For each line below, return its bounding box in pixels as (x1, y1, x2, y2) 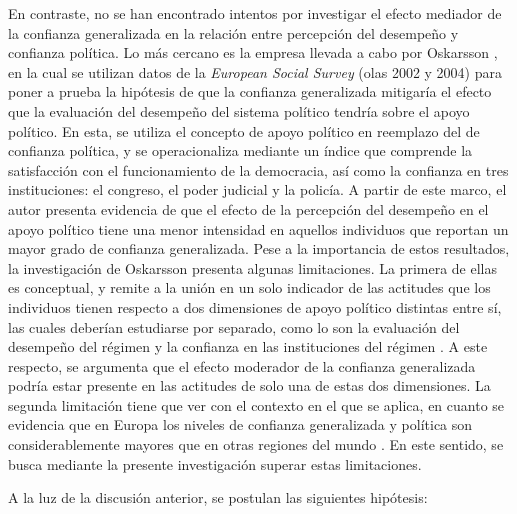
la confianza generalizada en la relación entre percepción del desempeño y (8, 22, 459, 43)
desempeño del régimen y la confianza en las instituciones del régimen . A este (8, 336, 488, 357)
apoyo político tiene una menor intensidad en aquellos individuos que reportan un (8, 218, 509, 239)
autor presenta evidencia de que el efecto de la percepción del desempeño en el (8, 198, 489, 219)
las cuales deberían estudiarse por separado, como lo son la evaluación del (8, 316, 460, 337)
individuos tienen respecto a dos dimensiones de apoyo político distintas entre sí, (8, 296, 502, 317)
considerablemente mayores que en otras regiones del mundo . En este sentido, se (8, 434, 504, 455)
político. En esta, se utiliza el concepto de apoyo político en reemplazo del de (8, 120, 480, 141)
